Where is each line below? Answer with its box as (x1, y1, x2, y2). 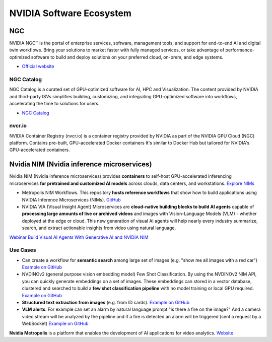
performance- (225, 47, 254, 53)
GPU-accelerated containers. (9, 147, 70, 153)
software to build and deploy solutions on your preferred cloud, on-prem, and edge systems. (31, 54, 224, 60)
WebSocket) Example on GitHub (22, 320, 89, 327)
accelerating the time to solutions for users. (9, 101, 100, 107)
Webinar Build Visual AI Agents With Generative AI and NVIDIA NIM (9, 234, 149, 240)
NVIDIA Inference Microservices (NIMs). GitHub (22, 196, 121, 202)
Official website (22, 63, 54, 70)
